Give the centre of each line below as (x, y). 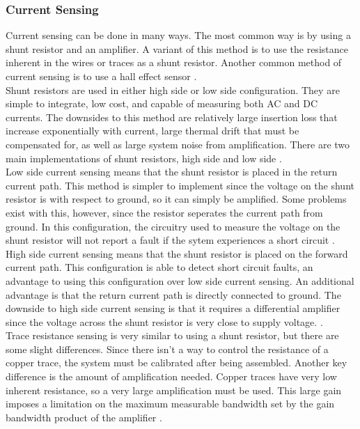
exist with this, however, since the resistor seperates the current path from (164, 212)
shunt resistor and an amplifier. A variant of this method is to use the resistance (177, 48)
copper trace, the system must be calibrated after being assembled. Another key (177, 362)
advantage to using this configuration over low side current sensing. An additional (180, 280)
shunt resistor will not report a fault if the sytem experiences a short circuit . (170, 240)
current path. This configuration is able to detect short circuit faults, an (159, 267)
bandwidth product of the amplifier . (84, 417)
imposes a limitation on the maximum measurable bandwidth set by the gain (170, 404)
